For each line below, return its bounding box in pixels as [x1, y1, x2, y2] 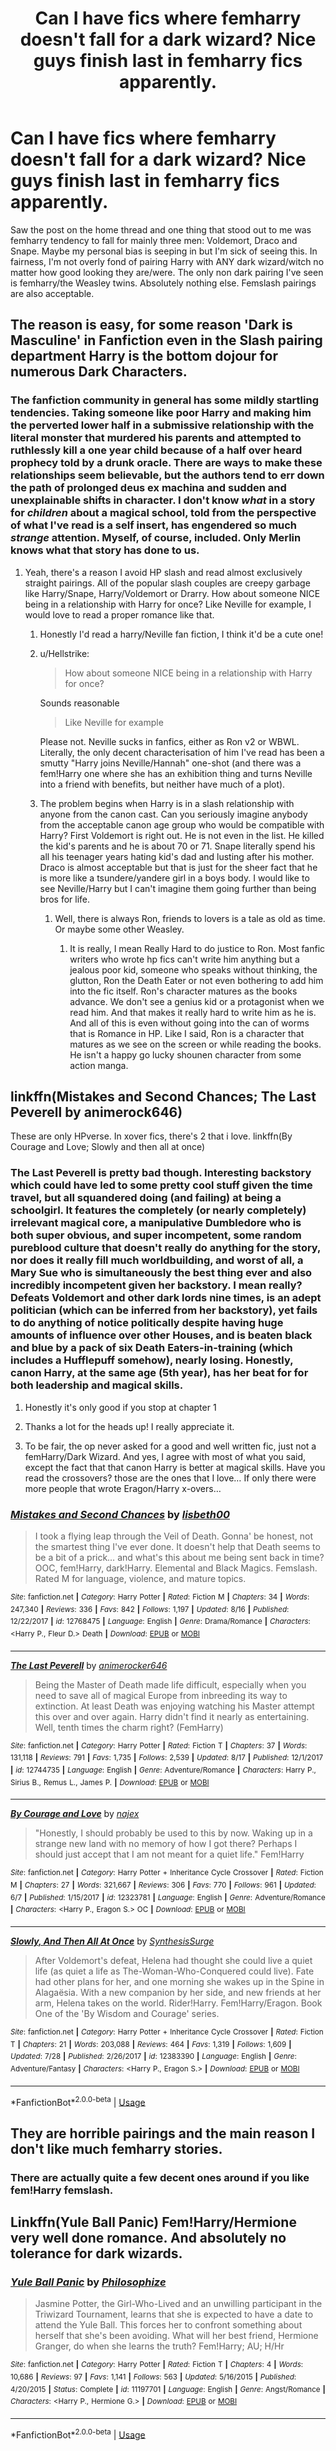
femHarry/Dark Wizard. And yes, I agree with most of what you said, [24, 1450, 307, 1462]
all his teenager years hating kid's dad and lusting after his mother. [39, 850, 315, 862]
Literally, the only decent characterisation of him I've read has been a [39, 746, 325, 758]
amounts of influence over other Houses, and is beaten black [10, 1328, 313, 1342]
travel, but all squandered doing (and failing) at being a [10, 1191, 282, 1205]
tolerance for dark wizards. [10, 2245, 183, 2262]
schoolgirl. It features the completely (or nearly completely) [10, 1203, 307, 1217]
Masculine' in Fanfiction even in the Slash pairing [10, 332, 323, 349]
